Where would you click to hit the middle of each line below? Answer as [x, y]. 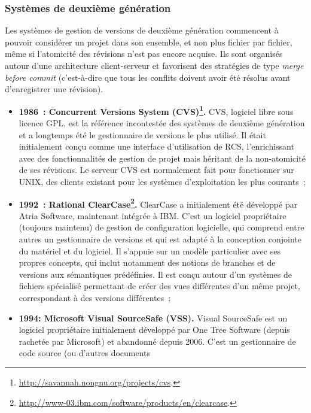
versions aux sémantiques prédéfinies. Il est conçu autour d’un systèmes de [155, 274]
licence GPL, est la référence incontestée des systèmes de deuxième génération [162, 123]
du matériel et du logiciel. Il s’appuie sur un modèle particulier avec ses [150, 250]
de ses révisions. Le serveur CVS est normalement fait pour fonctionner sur [156, 170]
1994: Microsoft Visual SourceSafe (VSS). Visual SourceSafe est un [153, 318]
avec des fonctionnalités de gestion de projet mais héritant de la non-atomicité [162, 158]
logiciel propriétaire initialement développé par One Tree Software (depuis [154, 330]
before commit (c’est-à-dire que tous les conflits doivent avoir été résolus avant [148, 77]
